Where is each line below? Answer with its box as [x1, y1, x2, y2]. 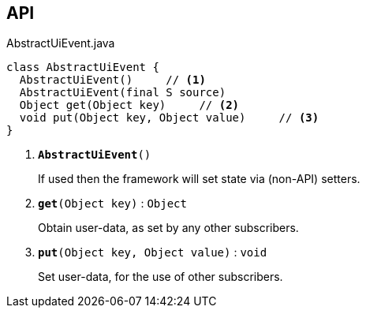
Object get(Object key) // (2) [19, 99, 240, 112]
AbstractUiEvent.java [6, 36, 115, 50]
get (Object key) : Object [38, 196, 187, 211]
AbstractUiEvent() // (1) [19, 73, 206, 87]
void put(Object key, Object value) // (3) [19, 111, 319, 125]
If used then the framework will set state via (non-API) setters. [38, 172, 360, 186]
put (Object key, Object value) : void [38, 245, 267, 260]
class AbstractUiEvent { [6, 61, 159, 74]
